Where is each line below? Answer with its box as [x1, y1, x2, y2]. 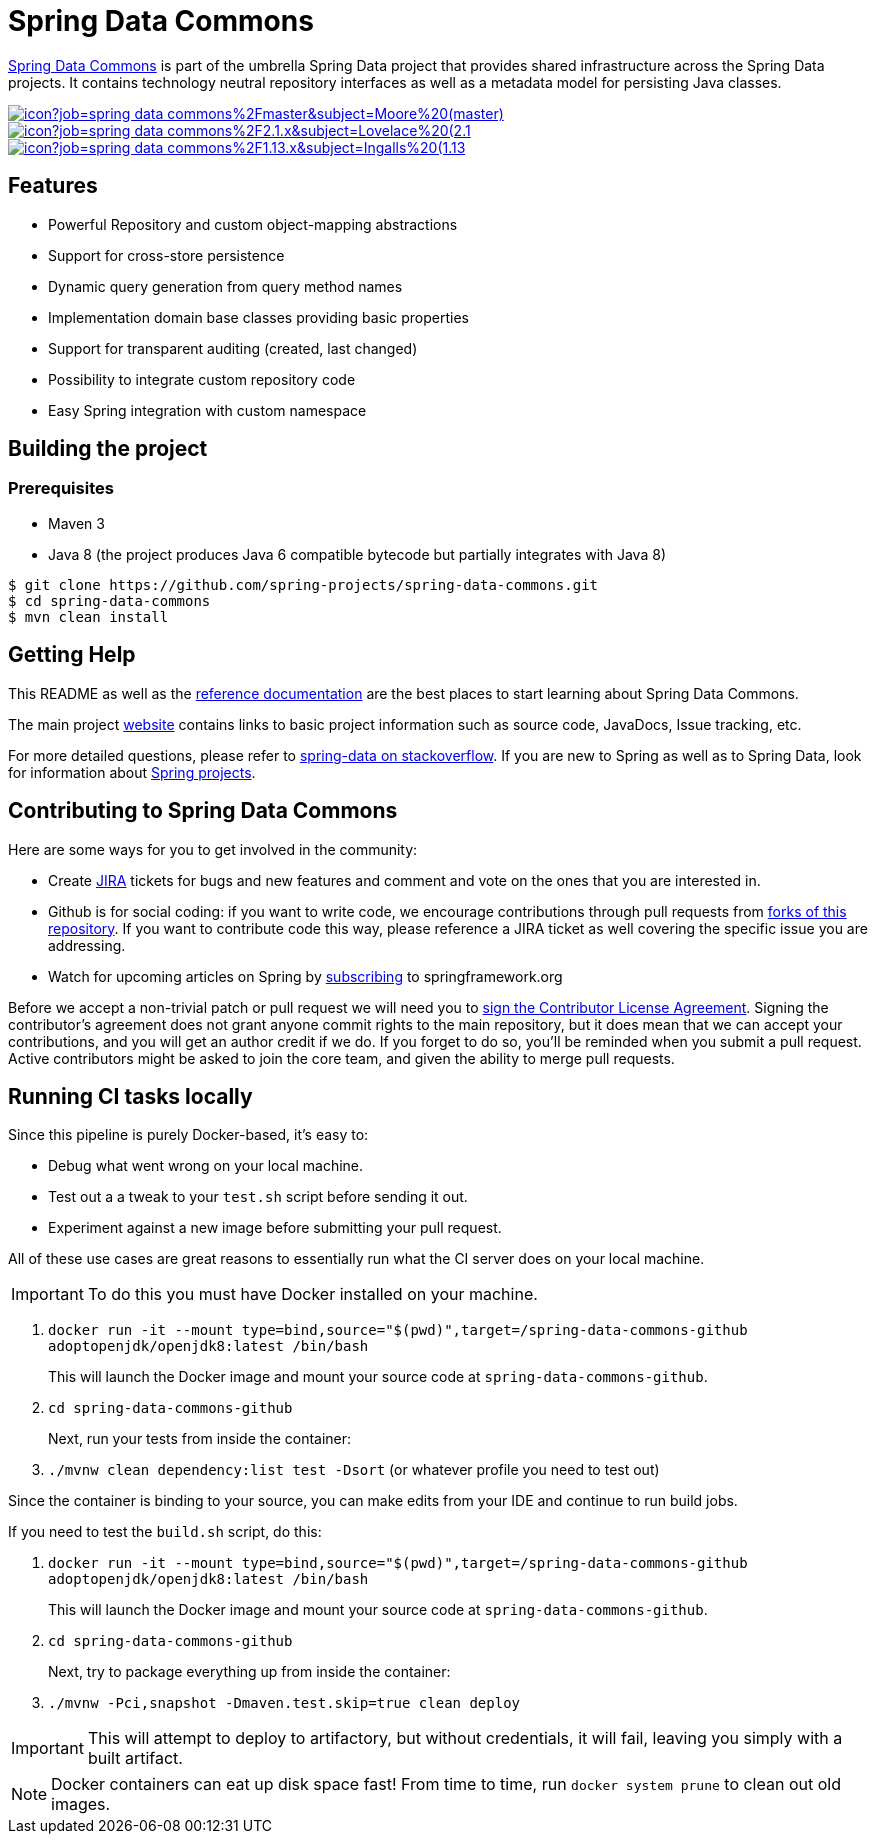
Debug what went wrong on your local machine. [48, 1157, 364, 1175]
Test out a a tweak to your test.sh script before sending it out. [48, 1188, 468, 1206]
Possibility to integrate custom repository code [48, 370, 356, 388]
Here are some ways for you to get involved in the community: [8, 840, 418, 858]
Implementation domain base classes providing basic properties [48, 308, 469, 326]
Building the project [8, 436, 208, 462]
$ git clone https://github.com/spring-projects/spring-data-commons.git [8, 576, 599, 593]
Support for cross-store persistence [48, 246, 285, 264]
